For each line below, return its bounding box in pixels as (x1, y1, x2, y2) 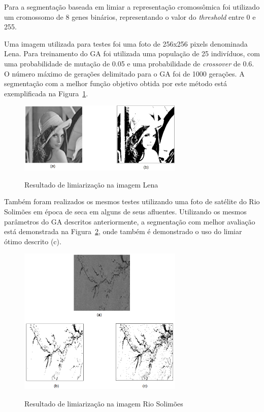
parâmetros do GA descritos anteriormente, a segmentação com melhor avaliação (4, 216, 255, 227)
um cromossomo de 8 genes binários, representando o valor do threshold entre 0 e (4, 11, 256, 22)
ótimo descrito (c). (4, 236, 61, 246)
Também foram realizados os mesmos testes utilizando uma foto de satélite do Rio (4, 196, 260, 207)
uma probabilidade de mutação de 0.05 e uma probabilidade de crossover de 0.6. (4, 58, 254, 68)
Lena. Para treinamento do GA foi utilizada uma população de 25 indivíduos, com (4, 48, 260, 59)
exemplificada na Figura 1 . (4, 88, 88, 98)
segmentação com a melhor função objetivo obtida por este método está (4, 78, 227, 89)
